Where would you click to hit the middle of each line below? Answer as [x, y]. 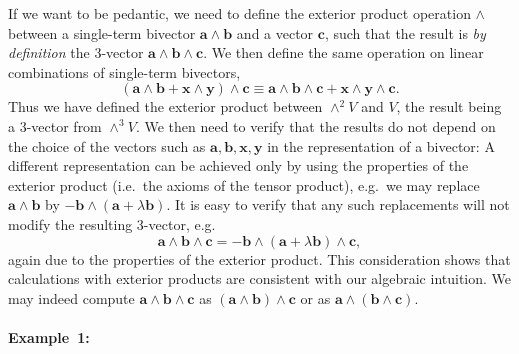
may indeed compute [71, 297]
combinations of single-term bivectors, [124, 71]
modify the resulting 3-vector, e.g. [112, 223]
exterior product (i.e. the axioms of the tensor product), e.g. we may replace [244, 184]
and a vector [275, 32]
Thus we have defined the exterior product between [165, 106]
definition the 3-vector [76, 52]
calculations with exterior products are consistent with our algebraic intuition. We [260, 278]
